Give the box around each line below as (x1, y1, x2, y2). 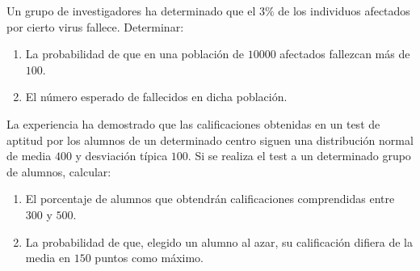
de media (6, 147, 52, 164)
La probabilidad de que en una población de (25, 45, 244, 62)
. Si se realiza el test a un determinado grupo (187, 147, 411, 164)
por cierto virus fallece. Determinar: (6, 18, 184, 35)
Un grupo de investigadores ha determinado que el (6, 2, 256, 19)
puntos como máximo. (94, 249, 204, 266)
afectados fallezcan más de (279, 45, 410, 62)
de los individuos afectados (278, 2, 410, 19)
